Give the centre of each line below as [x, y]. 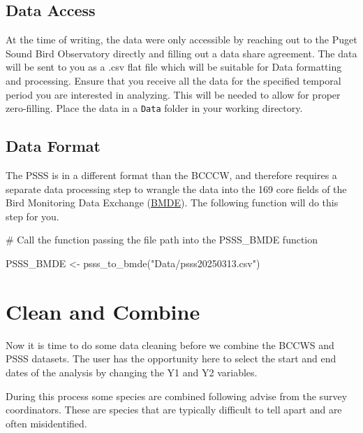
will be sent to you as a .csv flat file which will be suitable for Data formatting [174, 67]
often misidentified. [46, 423]
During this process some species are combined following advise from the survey [177, 396]
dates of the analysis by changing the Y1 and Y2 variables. [132, 372]
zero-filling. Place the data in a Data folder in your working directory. [154, 108]
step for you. [32, 216]
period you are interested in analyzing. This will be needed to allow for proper [173, 94]
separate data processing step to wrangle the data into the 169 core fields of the [176, 189]
